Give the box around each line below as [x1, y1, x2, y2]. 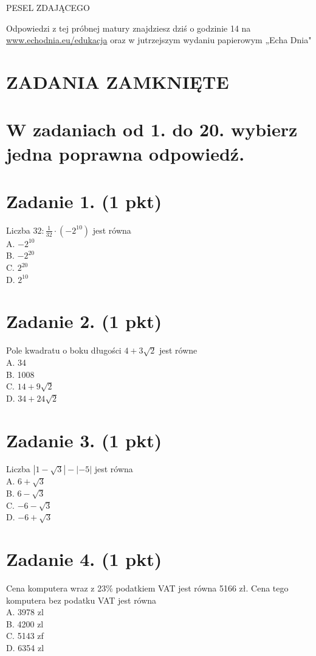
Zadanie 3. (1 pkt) [6, 427, 162, 452]
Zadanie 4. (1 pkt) [6, 546, 162, 571]
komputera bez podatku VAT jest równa [6, 593, 157, 606]
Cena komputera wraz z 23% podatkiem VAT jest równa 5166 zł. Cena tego [6, 581, 289, 594]
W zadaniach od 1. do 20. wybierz [6, 117, 298, 142]
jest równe [159, 344, 197, 357]
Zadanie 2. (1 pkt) [6, 309, 162, 333]
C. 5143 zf [6, 629, 44, 642]
